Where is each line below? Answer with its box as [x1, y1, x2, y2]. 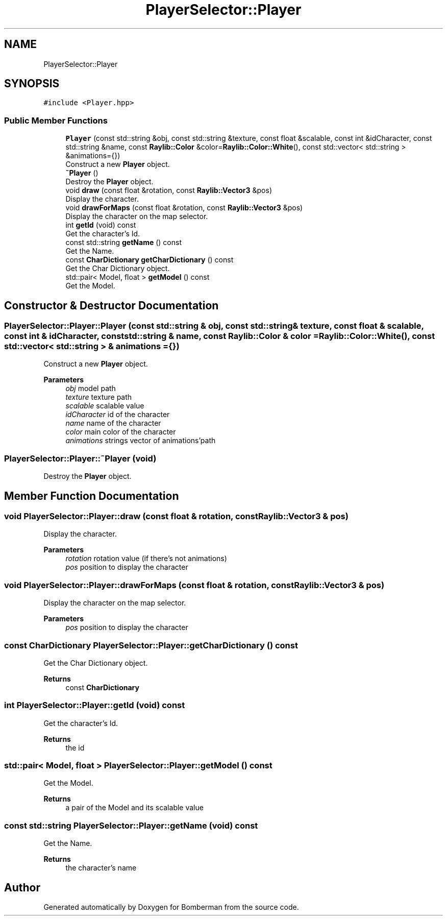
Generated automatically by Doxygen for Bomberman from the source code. [43, 902, 299, 911]
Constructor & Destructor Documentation [4, 299, 219, 312]
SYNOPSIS [4, 77, 60, 90]
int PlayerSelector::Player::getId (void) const [4, 700, 185, 711]
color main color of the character [65, 427, 176, 437]
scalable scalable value [65, 401, 144, 410]
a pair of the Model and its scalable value [65, 803, 204, 812]
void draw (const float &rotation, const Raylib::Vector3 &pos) [65, 186, 272, 195]
